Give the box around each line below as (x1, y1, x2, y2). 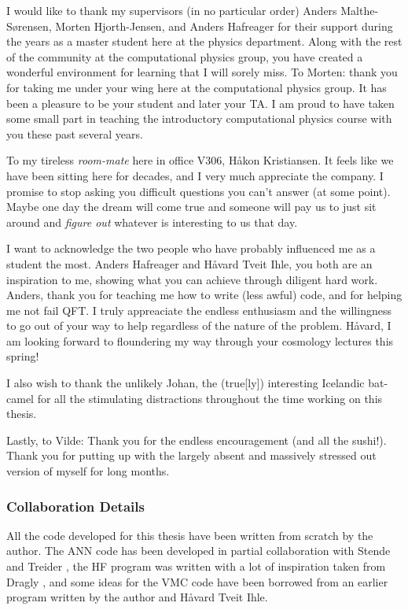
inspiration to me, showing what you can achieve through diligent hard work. (6, 271, 378, 287)
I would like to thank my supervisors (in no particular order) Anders (6, 2, 337, 18)
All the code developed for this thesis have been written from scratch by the (6, 527, 373, 543)
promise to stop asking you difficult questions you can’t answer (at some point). (6, 183, 391, 199)
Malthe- (340, 2, 379, 18)
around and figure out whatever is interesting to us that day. (6, 213, 298, 230)
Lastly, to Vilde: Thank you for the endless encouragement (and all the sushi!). (6, 431, 387, 448)
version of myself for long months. (6, 463, 170, 479)
